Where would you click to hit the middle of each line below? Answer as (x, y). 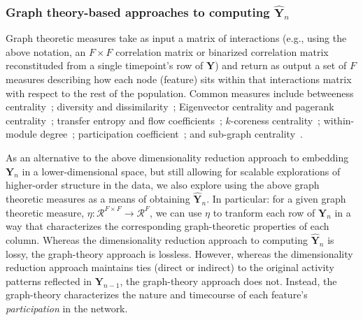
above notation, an (46, 51)
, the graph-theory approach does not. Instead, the (228, 281)
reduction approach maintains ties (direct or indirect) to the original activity (170, 267)
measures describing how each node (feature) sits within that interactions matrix (179, 79)
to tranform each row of (264, 212)
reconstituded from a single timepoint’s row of (105, 65)
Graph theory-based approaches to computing (138, 12)
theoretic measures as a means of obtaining (98, 198)
